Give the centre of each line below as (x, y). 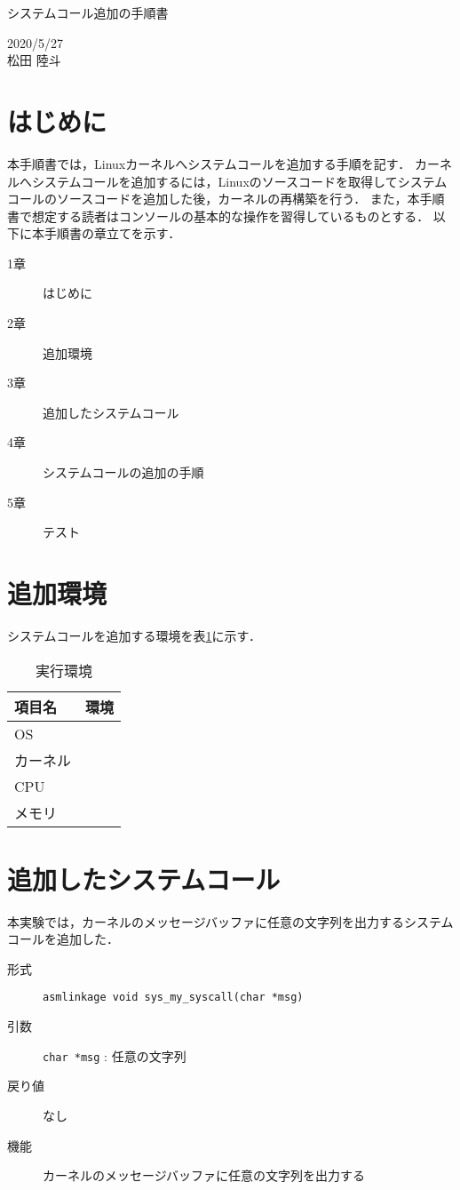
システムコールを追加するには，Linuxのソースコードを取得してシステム (239, 181)
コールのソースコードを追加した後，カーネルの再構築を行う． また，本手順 (226, 199)
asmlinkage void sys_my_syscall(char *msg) (173, 998)
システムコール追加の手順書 (88, 12)
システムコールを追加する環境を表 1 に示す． (135, 635)
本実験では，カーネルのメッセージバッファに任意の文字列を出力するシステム (230, 921)
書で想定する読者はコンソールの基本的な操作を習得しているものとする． (218, 216)
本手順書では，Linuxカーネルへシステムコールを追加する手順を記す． (209, 163)
